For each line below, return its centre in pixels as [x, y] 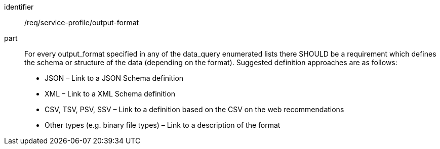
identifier [19, 7]
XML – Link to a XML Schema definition [110, 94]
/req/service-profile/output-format [82, 22]
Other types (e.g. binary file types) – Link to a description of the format [163, 125]
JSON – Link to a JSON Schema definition [114, 78]
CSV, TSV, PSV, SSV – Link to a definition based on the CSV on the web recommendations [194, 109]
